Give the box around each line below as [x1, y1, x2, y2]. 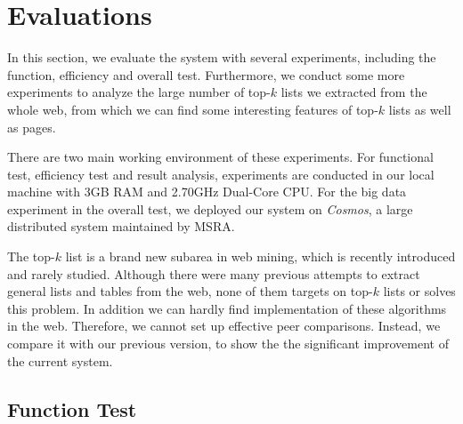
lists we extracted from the [280, 83, 427, 101]
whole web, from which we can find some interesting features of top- [7, 100, 378, 118]
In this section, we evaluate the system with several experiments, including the [7, 48, 436, 67]
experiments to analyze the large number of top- [7, 83, 271, 101]
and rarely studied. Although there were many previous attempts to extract [7, 264, 420, 283]
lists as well [388, 100, 451, 118]
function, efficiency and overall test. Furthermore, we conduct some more [7, 65, 405, 84]
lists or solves [383, 282, 456, 300]
